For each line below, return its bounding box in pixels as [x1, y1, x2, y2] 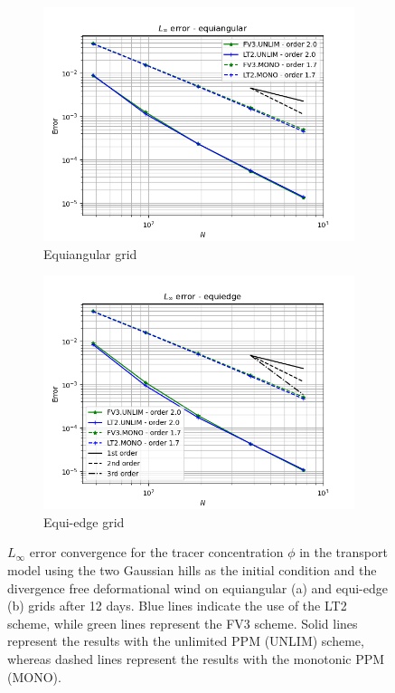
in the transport [299, 543, 388, 562]
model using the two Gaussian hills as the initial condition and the [7, 560, 377, 579]
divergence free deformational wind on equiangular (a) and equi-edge [7, 578, 388, 597]
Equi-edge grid [43, 512, 125, 531]
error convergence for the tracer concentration [29, 543, 284, 562]
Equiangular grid [43, 244, 137, 263]
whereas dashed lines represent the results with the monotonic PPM [7, 649, 385, 668]
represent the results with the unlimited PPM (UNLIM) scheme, [7, 631, 364, 650]
